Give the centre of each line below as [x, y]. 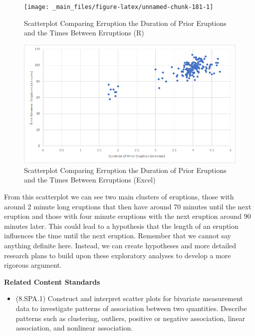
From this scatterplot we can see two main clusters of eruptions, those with [119, 196]
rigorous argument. [33, 265]
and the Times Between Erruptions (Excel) [90, 180]
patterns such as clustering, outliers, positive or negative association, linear [130, 318]
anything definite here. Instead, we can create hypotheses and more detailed [120, 245]
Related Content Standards [52, 281]
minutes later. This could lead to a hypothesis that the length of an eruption [121, 226]
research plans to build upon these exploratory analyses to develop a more [118, 255]
